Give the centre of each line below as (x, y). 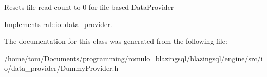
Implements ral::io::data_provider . (58, 24)
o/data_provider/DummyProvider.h (61, 68)
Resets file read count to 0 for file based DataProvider (89, 7)
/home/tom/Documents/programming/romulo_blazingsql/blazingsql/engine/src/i (133, 58)
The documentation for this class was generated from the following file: (116, 41)
